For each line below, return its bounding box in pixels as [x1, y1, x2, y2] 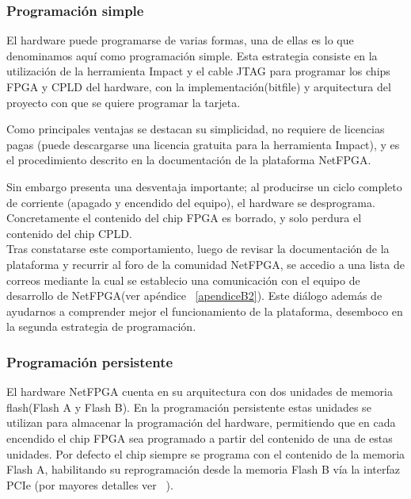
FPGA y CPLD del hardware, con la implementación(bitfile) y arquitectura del [6, 79, 391, 94]
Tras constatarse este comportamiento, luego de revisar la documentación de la [6, 240, 390, 257]
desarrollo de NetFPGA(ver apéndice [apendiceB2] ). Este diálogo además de [6, 287, 382, 304]
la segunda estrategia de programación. [6, 318, 196, 335]
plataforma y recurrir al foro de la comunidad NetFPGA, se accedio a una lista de [6, 255, 405, 272]
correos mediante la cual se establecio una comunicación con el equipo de [6, 271, 360, 288]
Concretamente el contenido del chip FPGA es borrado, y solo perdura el [6, 209, 362, 226]
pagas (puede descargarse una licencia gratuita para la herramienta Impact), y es [6, 136, 400, 152]
